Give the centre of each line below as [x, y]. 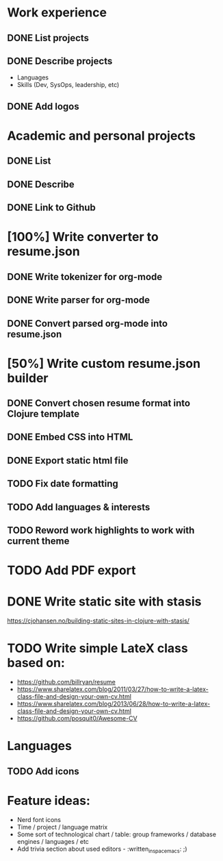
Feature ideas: [49, 800]
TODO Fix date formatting [63, 484]
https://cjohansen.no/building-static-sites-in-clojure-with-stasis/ [99, 621]
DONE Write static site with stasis [104, 602]
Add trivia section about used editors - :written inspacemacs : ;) [102, 849]
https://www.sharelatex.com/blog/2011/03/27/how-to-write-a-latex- [113, 689]
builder [28, 378]
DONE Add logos [43, 107]
